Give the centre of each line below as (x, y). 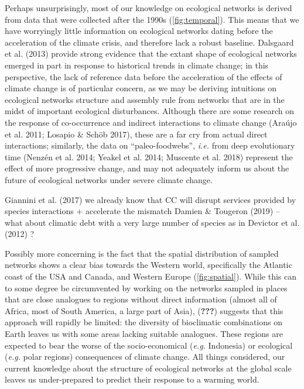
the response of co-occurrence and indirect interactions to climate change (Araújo (151, 122)
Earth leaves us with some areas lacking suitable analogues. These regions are (144, 334)
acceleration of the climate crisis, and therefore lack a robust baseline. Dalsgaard (149, 42)
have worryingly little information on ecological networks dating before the (139, 31)
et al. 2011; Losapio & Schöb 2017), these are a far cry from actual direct (136, 134)
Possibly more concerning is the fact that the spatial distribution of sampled (142, 253)
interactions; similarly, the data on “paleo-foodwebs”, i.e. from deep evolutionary (150, 145)
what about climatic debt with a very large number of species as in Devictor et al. (152, 222)
